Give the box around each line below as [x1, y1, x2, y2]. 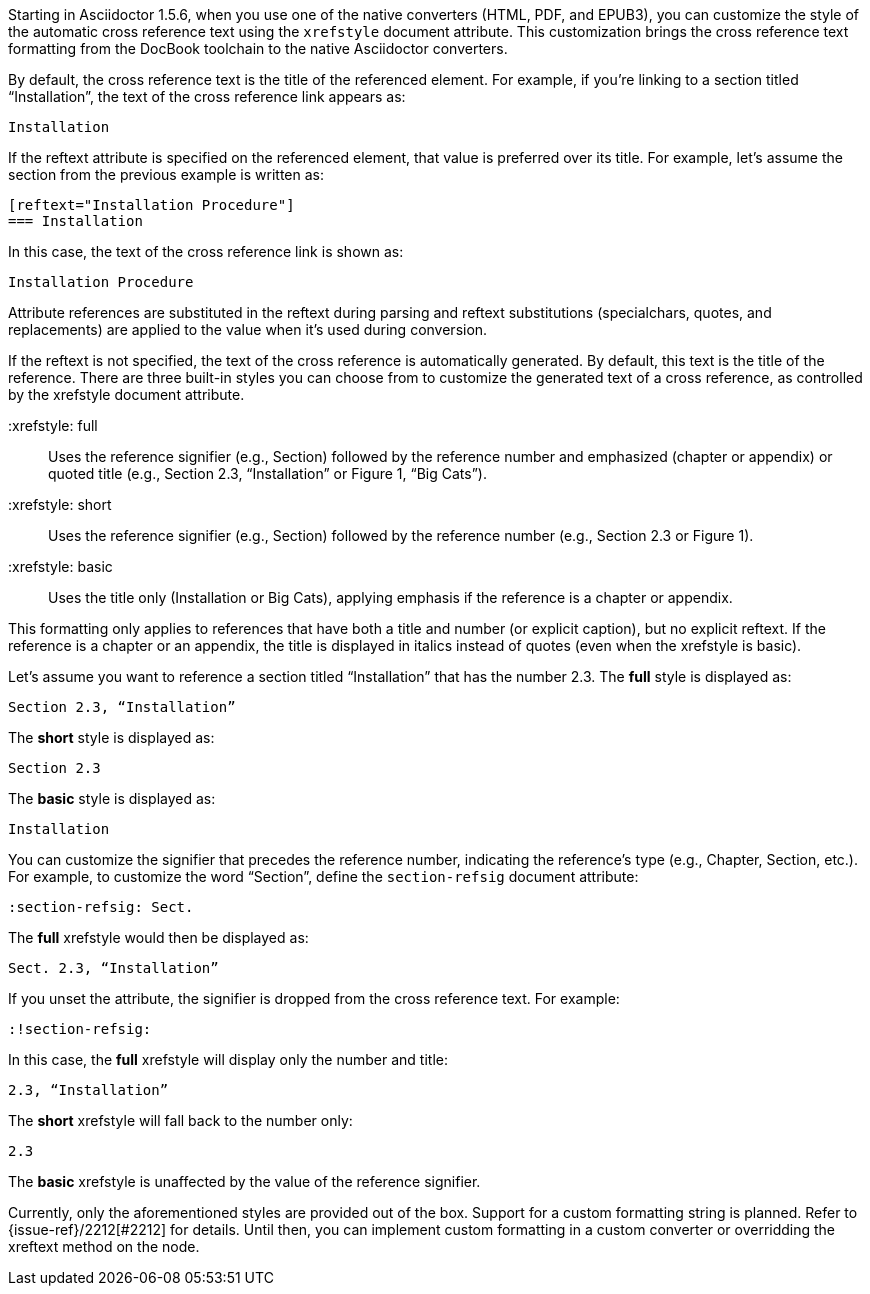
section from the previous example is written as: [8, 166, 324, 183]
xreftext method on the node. [8, 1238, 200, 1255]
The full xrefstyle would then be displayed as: [8, 929, 309, 946]
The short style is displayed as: [8, 729, 215, 746]
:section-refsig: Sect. [8, 899, 194, 915]
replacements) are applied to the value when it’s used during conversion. [8, 321, 488, 338]
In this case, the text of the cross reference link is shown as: [8, 243, 404, 260]
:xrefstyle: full [8, 417, 98, 434]
